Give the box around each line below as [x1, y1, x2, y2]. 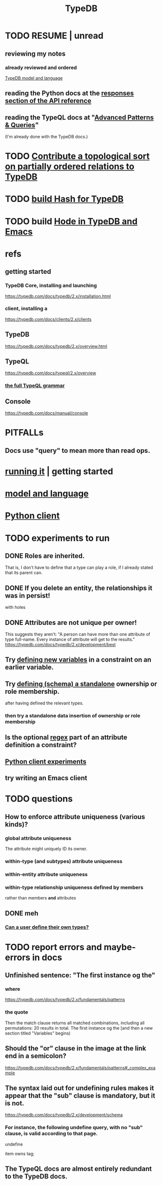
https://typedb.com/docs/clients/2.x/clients [5, 316, 92, 322]
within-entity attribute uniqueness [5, 871, 88, 878]
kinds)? [5, 820, 28, 828]
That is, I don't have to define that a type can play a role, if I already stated [5, 565, 153, 570]
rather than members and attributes [5, 895, 76, 901]
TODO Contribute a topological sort [5, 151, 150, 162]
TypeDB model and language [5, 75, 63, 81]
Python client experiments [5, 757, 87, 766]
